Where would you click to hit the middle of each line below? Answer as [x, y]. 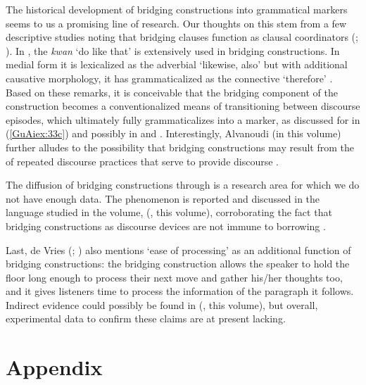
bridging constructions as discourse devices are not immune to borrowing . [166, 226]
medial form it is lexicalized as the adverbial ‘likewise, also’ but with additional [177, 64]
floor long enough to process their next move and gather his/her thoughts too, [174, 277]
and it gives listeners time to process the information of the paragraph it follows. [180, 291]
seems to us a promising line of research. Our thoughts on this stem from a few [176, 23]
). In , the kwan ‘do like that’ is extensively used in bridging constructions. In [173, 50]
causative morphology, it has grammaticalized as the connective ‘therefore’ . [169, 78]
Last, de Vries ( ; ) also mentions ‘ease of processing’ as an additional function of [178, 250]
